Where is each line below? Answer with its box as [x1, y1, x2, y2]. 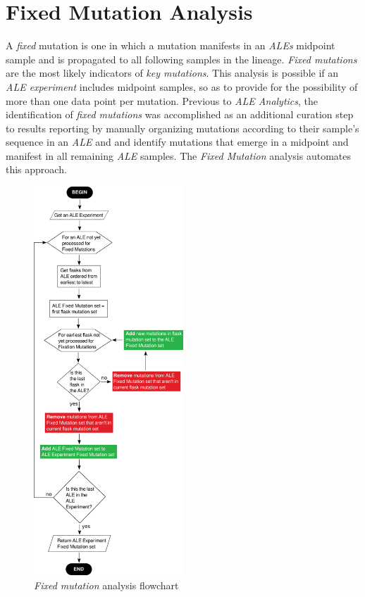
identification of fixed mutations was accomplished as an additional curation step [6, 107, 354, 122]
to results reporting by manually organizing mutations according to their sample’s [6, 120, 359, 135]
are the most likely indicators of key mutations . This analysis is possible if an [6, 65, 339, 80]
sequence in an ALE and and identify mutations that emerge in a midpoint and [6, 134, 349, 149]
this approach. [6, 162, 67, 177]
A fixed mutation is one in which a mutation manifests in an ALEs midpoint [6, 38, 335, 53]
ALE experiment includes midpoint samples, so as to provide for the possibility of [6, 79, 358, 94]
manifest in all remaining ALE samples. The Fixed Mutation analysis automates [6, 148, 351, 163]
